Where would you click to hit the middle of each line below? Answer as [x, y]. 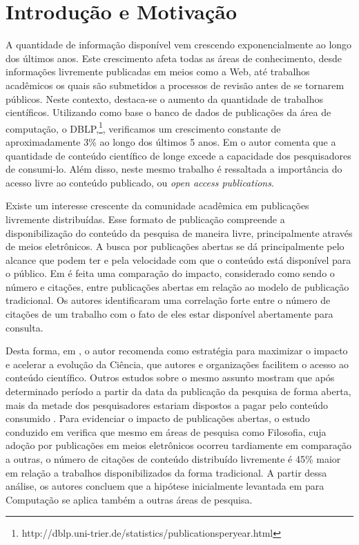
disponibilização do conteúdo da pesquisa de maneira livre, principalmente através [179, 232]
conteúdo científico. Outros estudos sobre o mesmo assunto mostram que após [170, 377]
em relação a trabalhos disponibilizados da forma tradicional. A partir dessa [166, 472]
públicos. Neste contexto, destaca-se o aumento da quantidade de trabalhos [165, 98]
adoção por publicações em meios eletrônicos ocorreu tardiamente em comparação [178, 445]
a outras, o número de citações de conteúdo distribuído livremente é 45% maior [173, 459]
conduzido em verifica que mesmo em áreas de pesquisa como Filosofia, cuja [166, 431]
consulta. [25, 327]
